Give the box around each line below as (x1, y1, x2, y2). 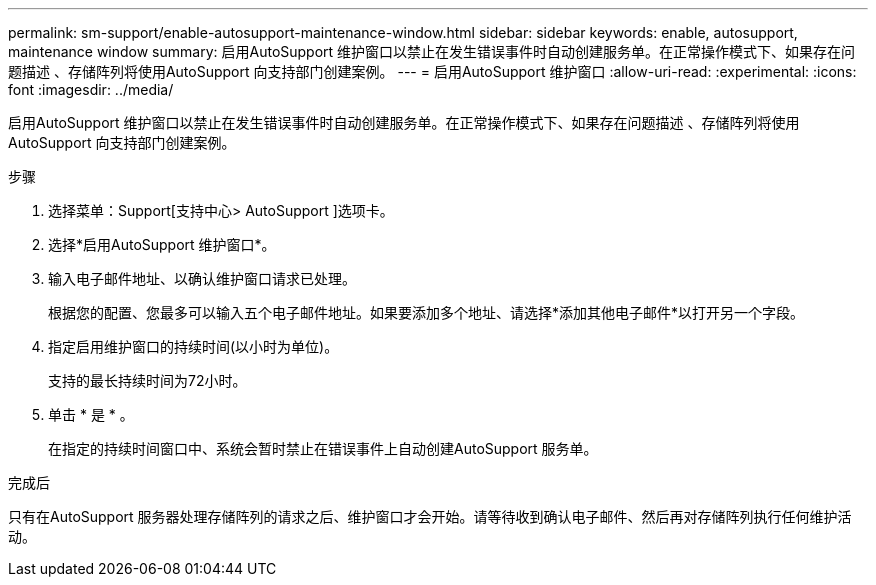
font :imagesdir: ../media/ (8, 81, 174, 98)
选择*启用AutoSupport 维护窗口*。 (48, 236, 276, 253)
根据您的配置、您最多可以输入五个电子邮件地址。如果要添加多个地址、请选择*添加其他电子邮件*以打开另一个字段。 (48, 304, 805, 321)
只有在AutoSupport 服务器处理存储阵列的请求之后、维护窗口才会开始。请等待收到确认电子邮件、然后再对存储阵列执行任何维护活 (8, 508, 852, 525)
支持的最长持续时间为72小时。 (48, 372, 247, 389)
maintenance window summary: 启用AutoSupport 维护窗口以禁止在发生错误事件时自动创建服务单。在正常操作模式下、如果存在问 (8, 43, 856, 60)
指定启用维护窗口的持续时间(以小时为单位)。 (48, 338, 339, 355)
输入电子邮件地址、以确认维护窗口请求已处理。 (48, 270, 356, 287)
